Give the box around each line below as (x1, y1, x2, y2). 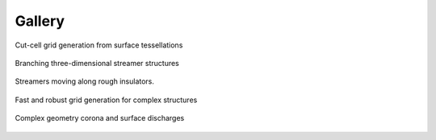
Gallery (15, 12, 65, 30)
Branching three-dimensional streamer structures (15, 58, 179, 68)
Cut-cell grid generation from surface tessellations (15, 40, 183, 50)
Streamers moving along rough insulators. (15, 76, 155, 86)
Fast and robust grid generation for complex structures (15, 95, 198, 105)
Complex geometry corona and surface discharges (15, 113, 185, 123)
